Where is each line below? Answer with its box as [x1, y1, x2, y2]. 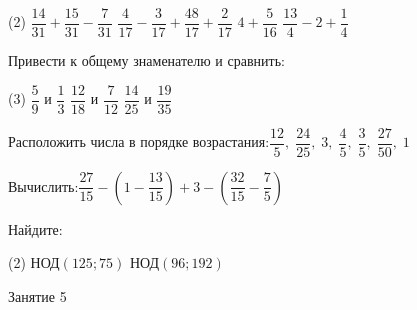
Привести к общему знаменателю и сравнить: [8, 50, 285, 71]
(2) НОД [8, 252, 60, 273]
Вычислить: [8, 175, 79, 196]
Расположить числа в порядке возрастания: [8, 131, 270, 152]
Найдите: [8, 218, 63, 239]
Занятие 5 [8, 285, 67, 306]
